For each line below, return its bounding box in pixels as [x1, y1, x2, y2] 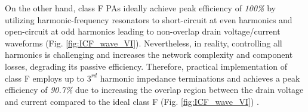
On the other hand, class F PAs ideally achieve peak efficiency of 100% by [5, 2, 276, 14]
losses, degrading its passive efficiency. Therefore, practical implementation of [5, 60, 288, 72]
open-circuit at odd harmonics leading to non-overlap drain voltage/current [5, 25, 281, 38]
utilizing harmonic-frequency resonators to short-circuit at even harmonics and [5, 13, 292, 26]
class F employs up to [5, 71, 85, 84]
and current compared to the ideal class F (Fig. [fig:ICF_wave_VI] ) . [5, 95, 259, 107]
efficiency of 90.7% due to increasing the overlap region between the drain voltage [5, 83, 304, 96]
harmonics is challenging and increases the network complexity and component [5, 48, 293, 61]
